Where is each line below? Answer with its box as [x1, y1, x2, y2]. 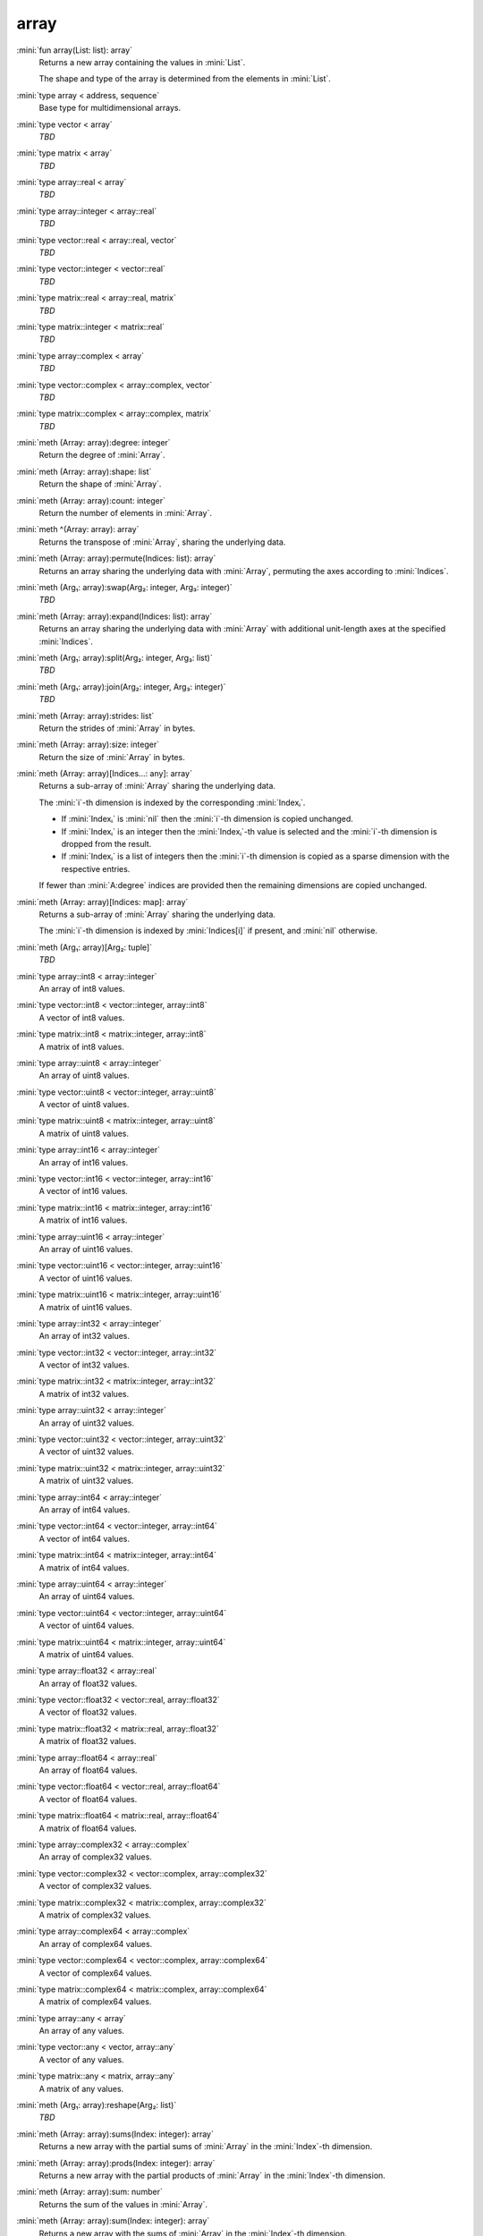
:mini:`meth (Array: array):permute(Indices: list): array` [16, 553, 216, 563]
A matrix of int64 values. [38, 1562, 130, 1573]
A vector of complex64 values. [38, 1968, 152, 1978]
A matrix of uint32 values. [38, 1476, 134, 1486]
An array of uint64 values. [38, 1591, 135, 1602]
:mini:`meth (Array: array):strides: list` [16, 710, 155, 721]
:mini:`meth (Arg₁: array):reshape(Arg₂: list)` [16, 2100, 177, 2111]
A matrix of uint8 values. [38, 1128, 130, 1139]
